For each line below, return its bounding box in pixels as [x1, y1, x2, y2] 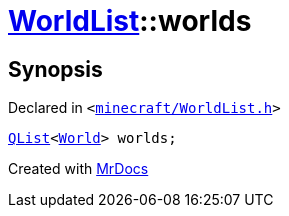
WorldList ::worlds [8, 4, 252, 38]
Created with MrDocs [8, 160, 149, 178]
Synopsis [8, 56, 103, 82]
